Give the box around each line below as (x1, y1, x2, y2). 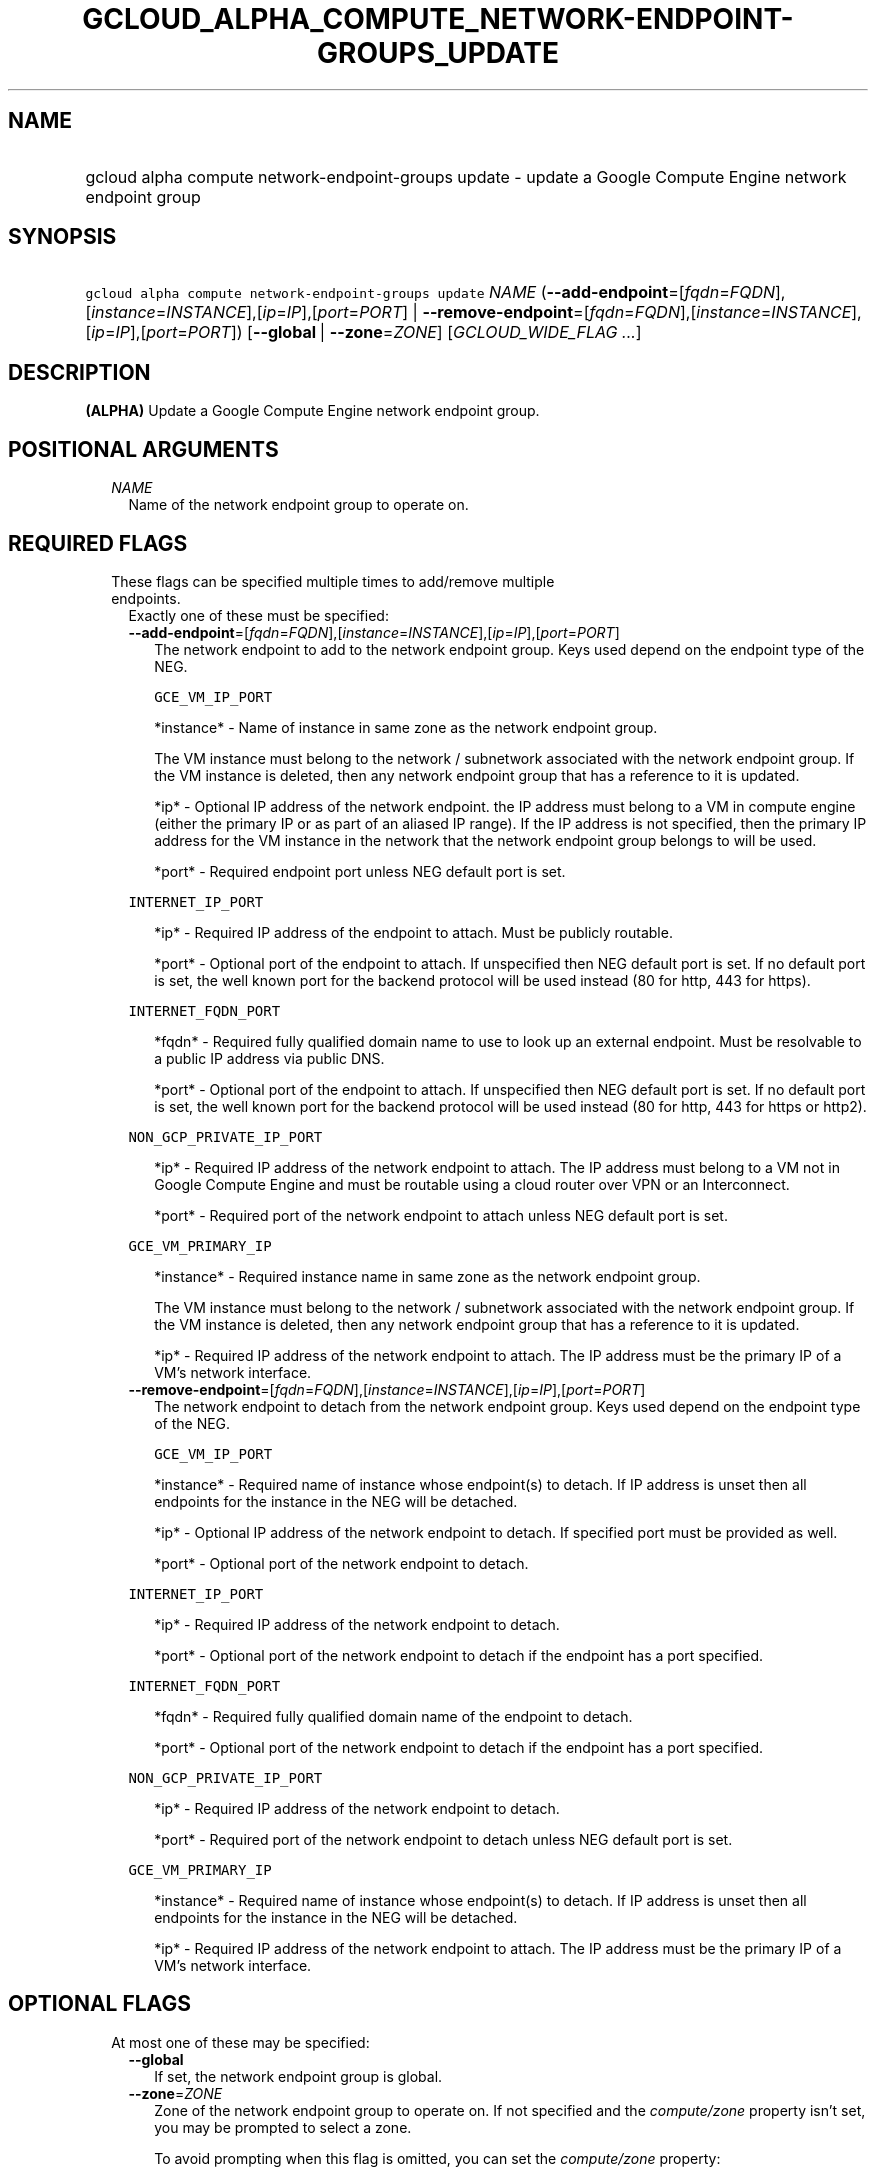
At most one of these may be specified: (111, 2033, 370, 2051)
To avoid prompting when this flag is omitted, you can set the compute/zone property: (154, 2149, 721, 2167)
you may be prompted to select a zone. (154, 2118, 412, 2136)
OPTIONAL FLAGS (8, 1991, 191, 2017)
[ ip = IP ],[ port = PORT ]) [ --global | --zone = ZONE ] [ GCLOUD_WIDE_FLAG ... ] (85, 322, 642, 343)
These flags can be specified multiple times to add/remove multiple (111, 572, 555, 590)
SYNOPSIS (8, 224, 117, 250)
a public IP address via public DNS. (154, 1049, 385, 1067)
